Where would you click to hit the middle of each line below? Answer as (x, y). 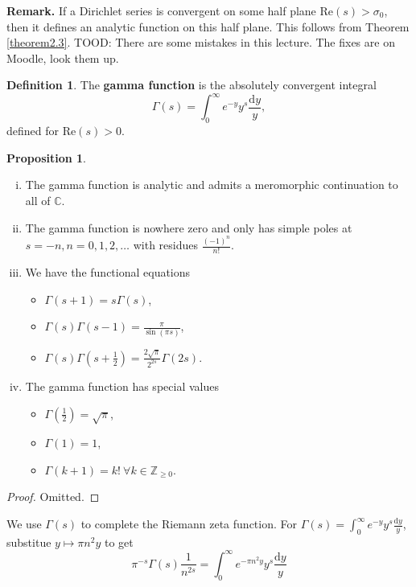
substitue (29, 542)
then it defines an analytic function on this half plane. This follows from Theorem (208, 26)
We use (24, 524)
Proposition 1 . (46, 157)
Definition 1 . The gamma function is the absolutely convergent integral (192, 85)
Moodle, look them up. (63, 57)
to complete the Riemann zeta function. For (189, 524)
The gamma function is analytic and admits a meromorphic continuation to (212, 185)
